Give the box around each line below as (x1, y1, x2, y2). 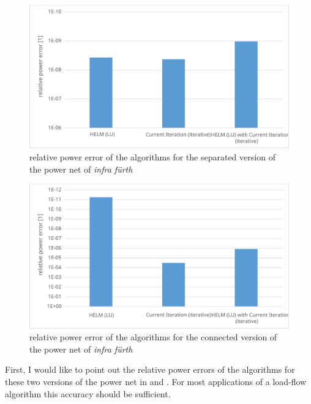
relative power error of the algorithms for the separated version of (29, 150, 275, 163)
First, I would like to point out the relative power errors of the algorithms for (5, 363, 295, 376)
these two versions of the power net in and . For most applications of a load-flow (5, 375, 307, 387)
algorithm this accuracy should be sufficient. (5, 387, 171, 400)
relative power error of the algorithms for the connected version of (29, 331, 277, 343)
